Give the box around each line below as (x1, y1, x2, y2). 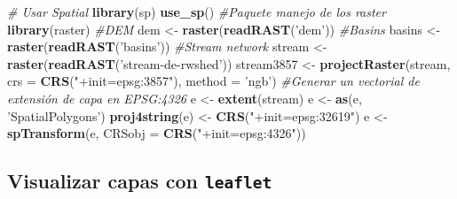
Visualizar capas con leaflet (7, 167, 272, 195)
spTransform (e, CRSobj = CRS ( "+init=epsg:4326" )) (7, 124, 306, 142)
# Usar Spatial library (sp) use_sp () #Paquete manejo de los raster (7, 3, 386, 20)
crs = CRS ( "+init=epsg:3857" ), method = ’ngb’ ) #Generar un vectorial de (7, 72, 420, 90)
